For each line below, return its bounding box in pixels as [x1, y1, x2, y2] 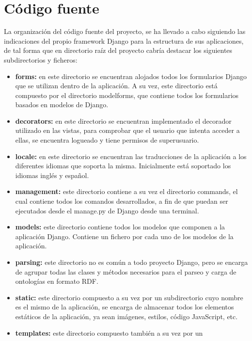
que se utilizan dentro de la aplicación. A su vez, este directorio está [15, 81, 218, 91]
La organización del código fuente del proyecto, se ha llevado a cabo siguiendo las [4, 26, 246, 36]
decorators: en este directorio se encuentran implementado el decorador [15, 115, 232, 126]
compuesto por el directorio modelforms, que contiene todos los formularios [15, 90, 239, 100]
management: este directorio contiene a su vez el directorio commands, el [15, 186, 238, 196]
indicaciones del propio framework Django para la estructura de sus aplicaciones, [4, 35, 244, 46]
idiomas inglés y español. [15, 170, 89, 180]
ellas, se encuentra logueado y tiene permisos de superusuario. [15, 135, 199, 145]
